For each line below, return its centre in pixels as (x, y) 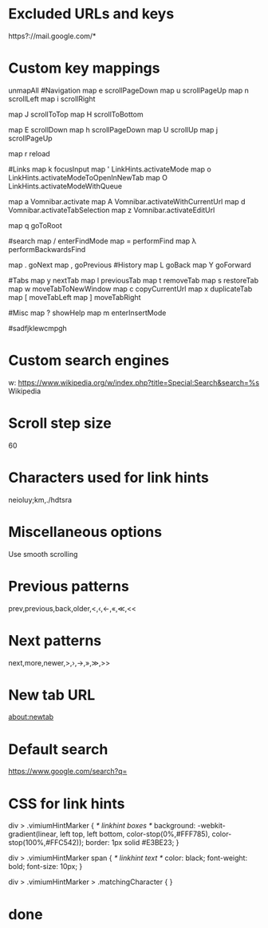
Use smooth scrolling (43, 554)
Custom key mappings (84, 68)
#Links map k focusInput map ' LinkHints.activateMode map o (110, 169)
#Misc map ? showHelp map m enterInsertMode (87, 313)
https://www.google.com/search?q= (68, 772)
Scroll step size (60, 423)
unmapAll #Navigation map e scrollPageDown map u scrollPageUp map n (129, 90)
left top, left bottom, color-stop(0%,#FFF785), (135, 834)
